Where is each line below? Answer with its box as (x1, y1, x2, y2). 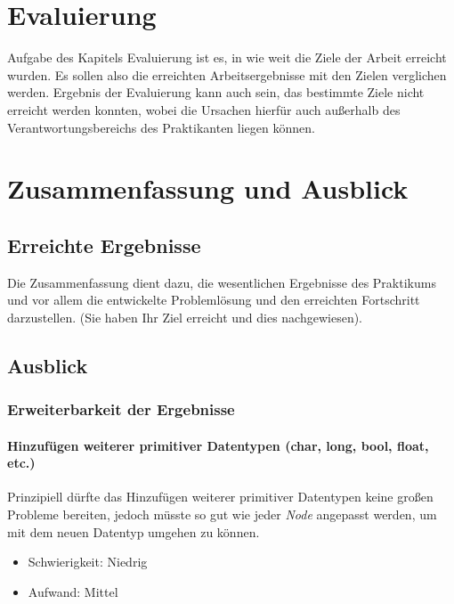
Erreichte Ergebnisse (7, 231, 201, 258)
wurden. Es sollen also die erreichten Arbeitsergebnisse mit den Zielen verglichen (7, 65, 447, 84)
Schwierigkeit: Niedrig (28, 552, 148, 571)
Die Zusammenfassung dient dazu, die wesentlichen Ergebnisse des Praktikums (7, 273, 436, 291)
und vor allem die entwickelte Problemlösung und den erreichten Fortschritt (7, 290, 420, 309)
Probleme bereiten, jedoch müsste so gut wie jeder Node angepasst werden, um (7, 505, 437, 524)
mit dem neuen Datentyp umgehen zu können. (7, 522, 260, 541)
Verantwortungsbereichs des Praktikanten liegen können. (7, 118, 315, 136)
